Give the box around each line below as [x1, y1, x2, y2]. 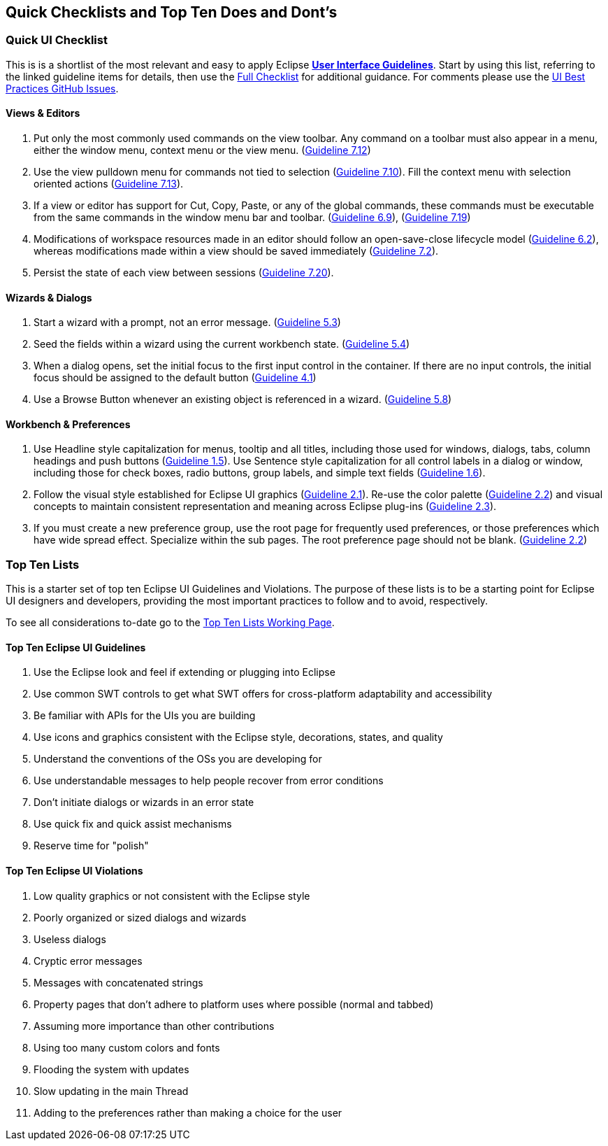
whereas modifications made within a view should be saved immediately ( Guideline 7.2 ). [34, 245, 439, 257]
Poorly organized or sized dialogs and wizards [34, 911, 247, 924]
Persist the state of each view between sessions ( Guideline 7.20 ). [34, 267, 334, 279]
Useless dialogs [34, 933, 106, 945]
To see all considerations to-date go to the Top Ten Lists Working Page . [6, 616, 335, 629]
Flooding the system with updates [34, 1063, 189, 1075]
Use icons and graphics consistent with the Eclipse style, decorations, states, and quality [34, 731, 443, 744]
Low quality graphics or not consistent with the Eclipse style [34, 889, 310, 902]
